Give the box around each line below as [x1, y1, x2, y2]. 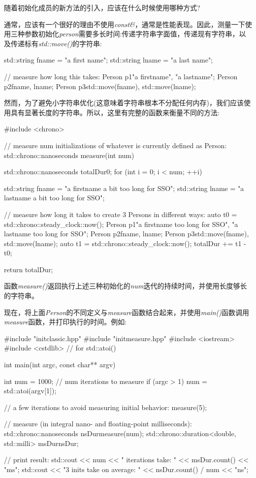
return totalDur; [4, 264, 53, 274]
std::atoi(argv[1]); [4, 385, 57, 396]
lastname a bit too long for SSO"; [4, 192, 105, 203]
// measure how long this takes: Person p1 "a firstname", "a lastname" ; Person [4, 71, 238, 81]
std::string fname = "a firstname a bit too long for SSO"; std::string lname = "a [4, 183, 244, 193]
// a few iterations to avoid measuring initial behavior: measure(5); [4, 402, 207, 412]
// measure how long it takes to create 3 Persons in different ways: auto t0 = [4, 209, 237, 219]
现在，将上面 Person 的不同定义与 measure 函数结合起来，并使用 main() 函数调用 [4, 307, 250, 317]
